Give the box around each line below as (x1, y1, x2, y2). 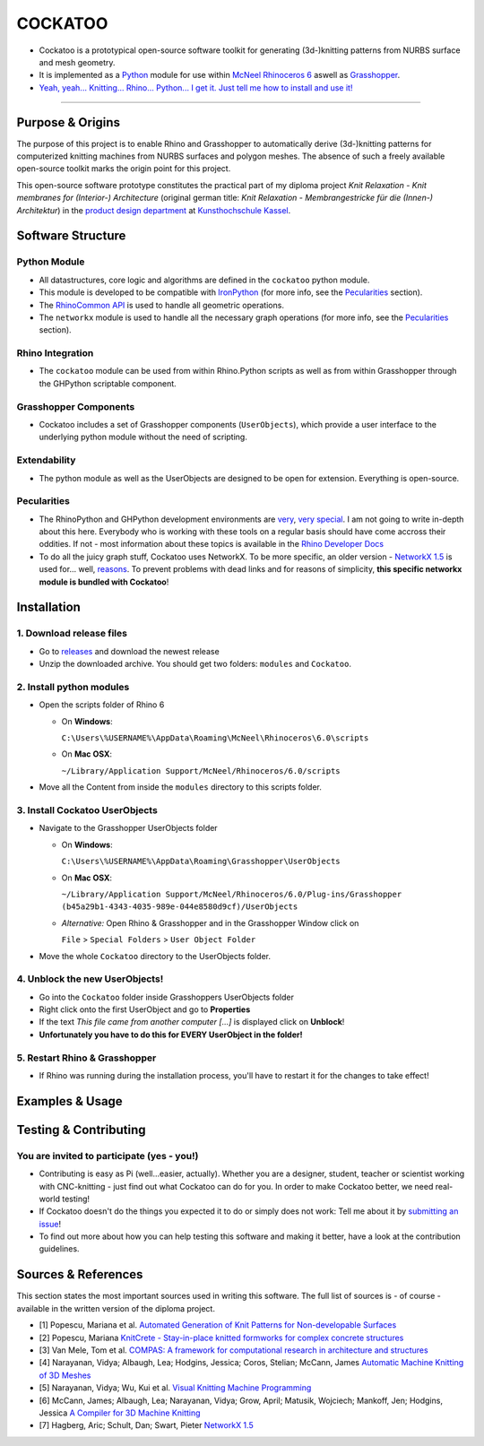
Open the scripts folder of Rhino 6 (39, 699, 165, 710)
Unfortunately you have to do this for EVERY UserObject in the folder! (39, 1029, 303, 1040)
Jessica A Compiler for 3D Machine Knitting (39, 1407, 201, 1418)
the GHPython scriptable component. (39, 377, 177, 389)
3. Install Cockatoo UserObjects (16, 804, 159, 816)
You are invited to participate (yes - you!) (16, 1149, 199, 1162)
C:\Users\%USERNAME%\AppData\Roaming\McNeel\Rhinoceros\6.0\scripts (61, 733, 369, 743)
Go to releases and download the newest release (39, 645, 220, 656)
